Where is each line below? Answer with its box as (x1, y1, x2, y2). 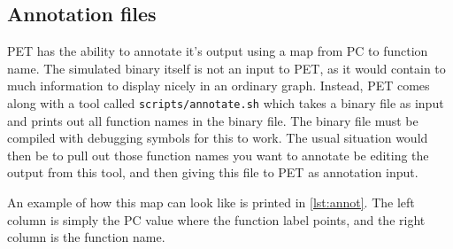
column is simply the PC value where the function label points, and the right (7, 210, 426, 229)
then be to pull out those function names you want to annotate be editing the (7, 145, 429, 164)
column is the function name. (7, 228, 165, 246)
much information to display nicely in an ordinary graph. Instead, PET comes (7, 76, 430, 95)
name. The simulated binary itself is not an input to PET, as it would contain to (7, 58, 446, 77)
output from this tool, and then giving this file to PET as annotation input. (7, 163, 418, 182)
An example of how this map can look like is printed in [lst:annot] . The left (7, 193, 415, 212)
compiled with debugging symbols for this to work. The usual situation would (7, 128, 428, 147)
